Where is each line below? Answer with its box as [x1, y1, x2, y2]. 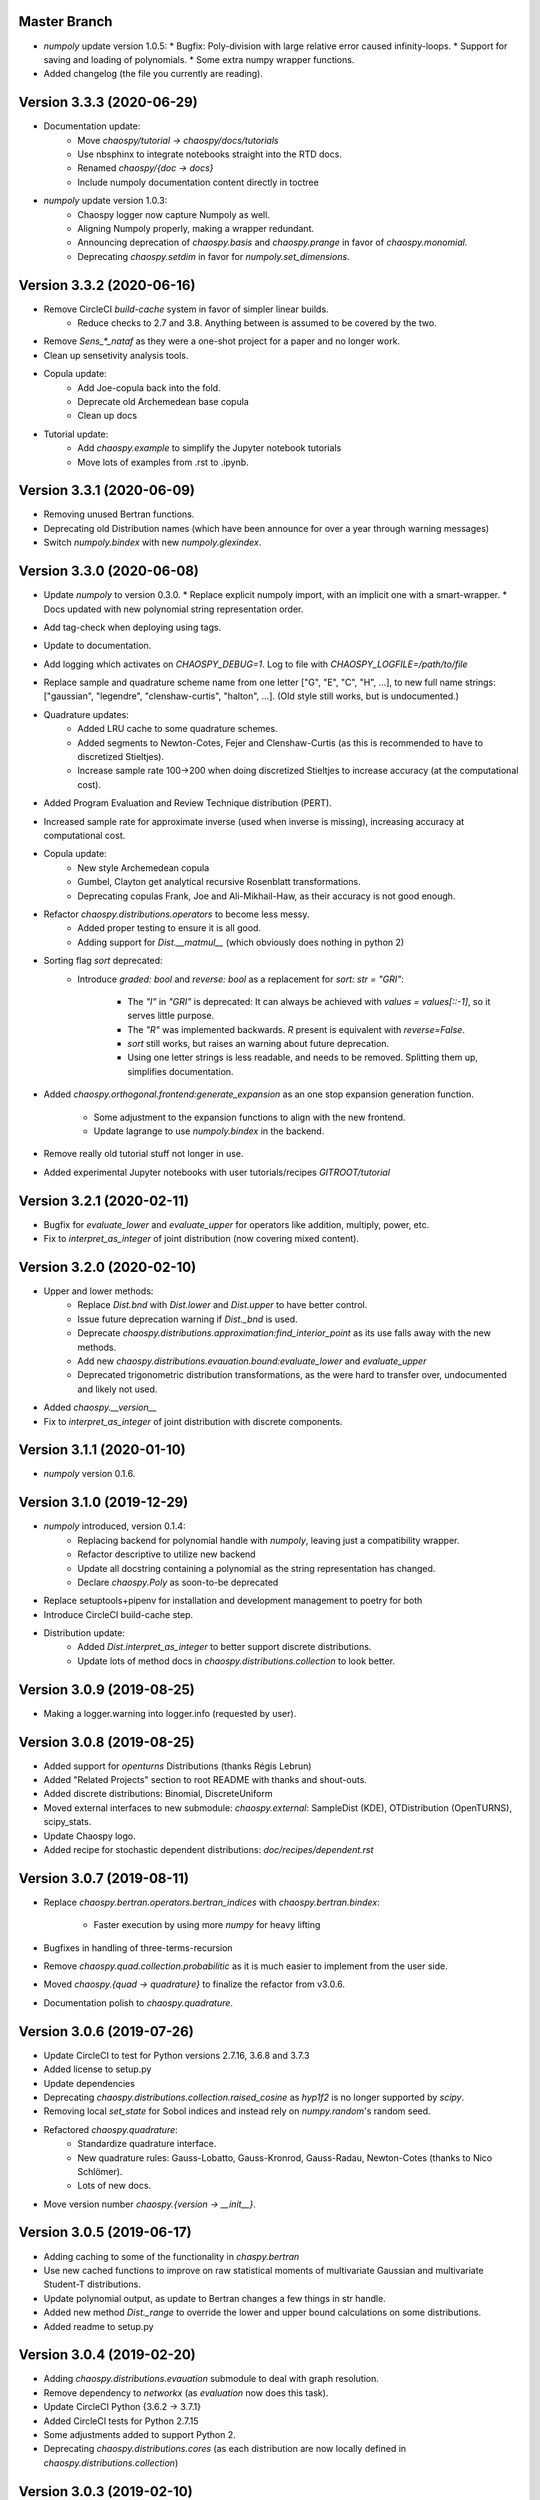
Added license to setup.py [43, 2063, 152, 2075]
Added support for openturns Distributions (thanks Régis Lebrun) [43, 1760, 312, 1772]
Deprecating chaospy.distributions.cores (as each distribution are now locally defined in [43, 2443, 407, 2455]
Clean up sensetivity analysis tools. [43, 349, 189, 361]
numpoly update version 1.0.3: [43, 195, 168, 207]
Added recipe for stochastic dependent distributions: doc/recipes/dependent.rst [43, 1844, 374, 1855]
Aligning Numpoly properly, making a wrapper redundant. [77, 222, 315, 234]
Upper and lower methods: [43, 1285, 154, 1297]
